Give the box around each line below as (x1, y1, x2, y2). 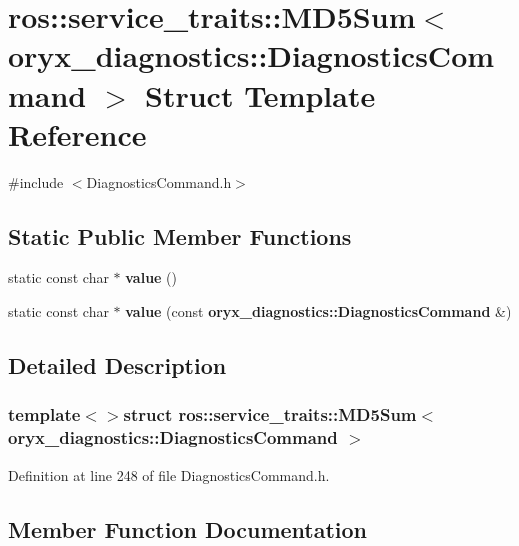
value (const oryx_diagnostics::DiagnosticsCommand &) (125, 301, 512, 322)
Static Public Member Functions (8, 220, 352, 251)
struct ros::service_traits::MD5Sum (123, 402, 417, 427)
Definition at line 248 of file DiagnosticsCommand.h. (8, 464, 330, 485)
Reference (8, 113, 147, 154)
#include (8, 171, 64, 192)
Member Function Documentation (8, 513, 368, 544)
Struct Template (145, 74, 376, 115)
